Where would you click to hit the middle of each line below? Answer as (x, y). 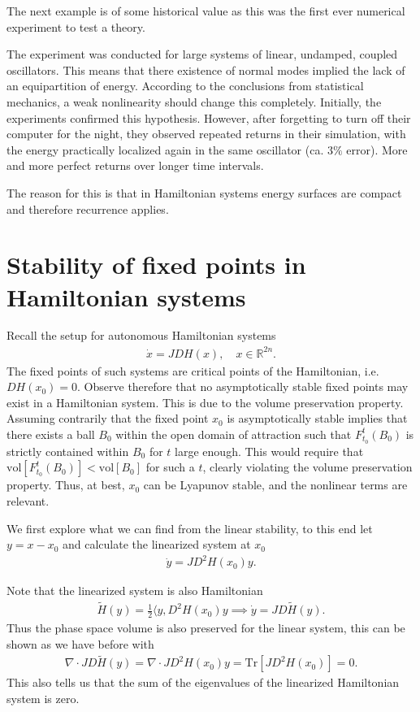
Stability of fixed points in (156, 265)
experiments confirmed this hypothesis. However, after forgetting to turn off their (209, 117)
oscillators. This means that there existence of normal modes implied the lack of (206, 69)
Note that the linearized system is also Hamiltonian (135, 590)
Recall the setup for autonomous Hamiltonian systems (141, 335)
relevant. (28, 500)
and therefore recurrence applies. (88, 208)
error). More (377, 149)
